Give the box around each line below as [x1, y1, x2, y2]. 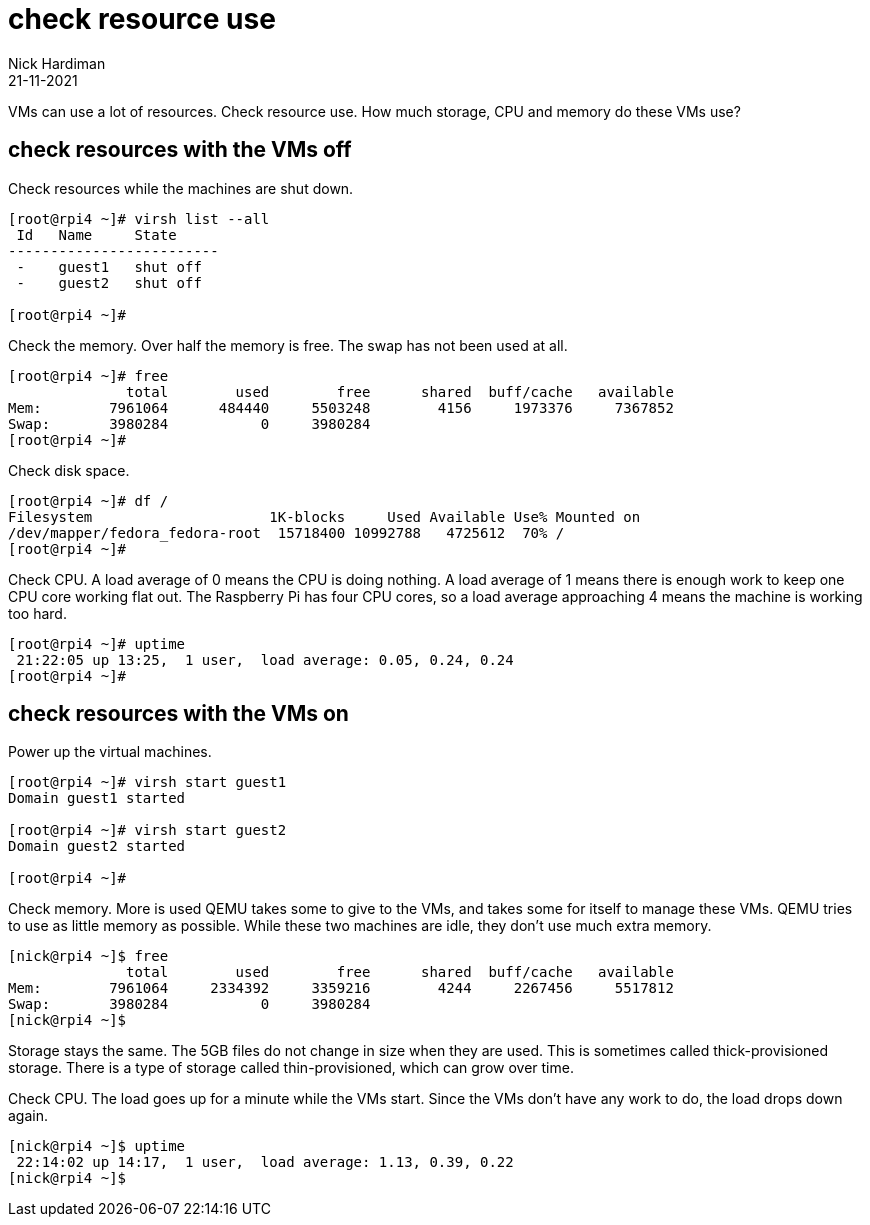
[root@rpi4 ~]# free [8, 367, 169, 384]
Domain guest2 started [8, 838, 186, 855]
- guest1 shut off [16, 258, 202, 275]
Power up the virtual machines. [8, 743, 212, 761]
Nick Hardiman [8, 54, 106, 72]
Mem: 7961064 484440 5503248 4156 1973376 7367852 [8, 399, 674, 416]
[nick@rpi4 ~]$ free [8, 948, 169, 965]
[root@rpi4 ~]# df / [8, 492, 169, 509]
